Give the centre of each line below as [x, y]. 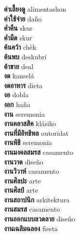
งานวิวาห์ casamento [32, 171]
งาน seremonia [25, 114]
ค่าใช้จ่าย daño [23, 18]
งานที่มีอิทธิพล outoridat [36, 133]
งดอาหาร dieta [23, 85]
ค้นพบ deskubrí [25, 56]
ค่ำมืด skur [18, 37]
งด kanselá [19, 76]
